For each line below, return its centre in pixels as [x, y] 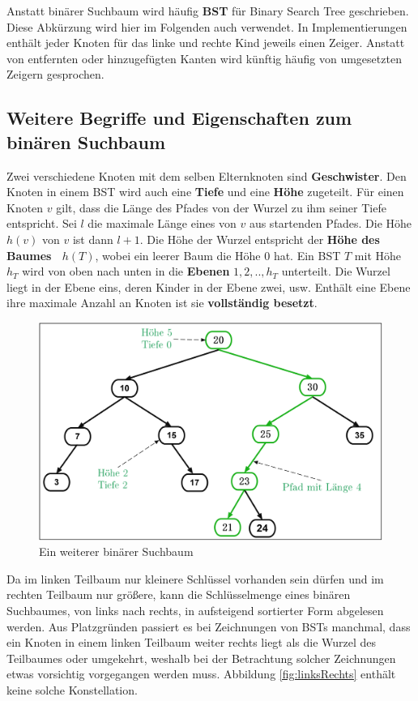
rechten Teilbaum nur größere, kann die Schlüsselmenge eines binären [179, 594]
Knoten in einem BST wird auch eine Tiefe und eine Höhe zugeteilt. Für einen [205, 192]
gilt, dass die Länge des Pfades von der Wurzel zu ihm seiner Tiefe [221, 207]
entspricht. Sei [42, 223]
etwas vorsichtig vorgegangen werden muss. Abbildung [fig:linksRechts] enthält [201, 674]
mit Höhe [378, 255]
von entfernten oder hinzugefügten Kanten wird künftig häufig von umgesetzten [204, 58]
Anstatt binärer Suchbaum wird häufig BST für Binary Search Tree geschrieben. [208, 11]
